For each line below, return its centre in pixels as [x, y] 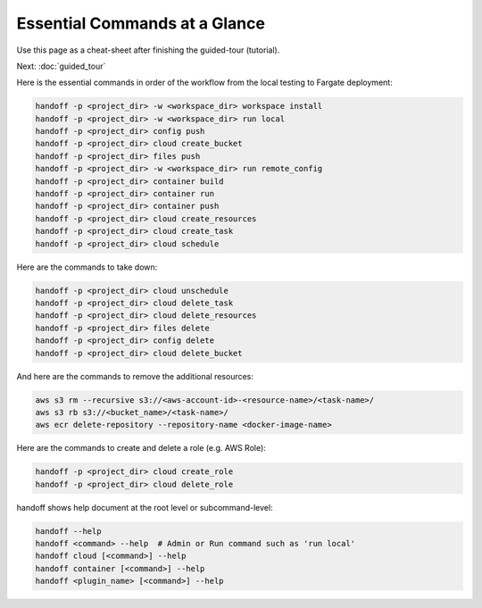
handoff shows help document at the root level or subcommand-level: [145, 507]
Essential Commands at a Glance [141, 23]
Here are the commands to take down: [87, 267]
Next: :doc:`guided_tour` [61, 66]
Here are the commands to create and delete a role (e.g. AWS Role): [141, 448]
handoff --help [68, 531]
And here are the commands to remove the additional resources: [135, 376]
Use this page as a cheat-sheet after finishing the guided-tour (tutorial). [148, 50]
